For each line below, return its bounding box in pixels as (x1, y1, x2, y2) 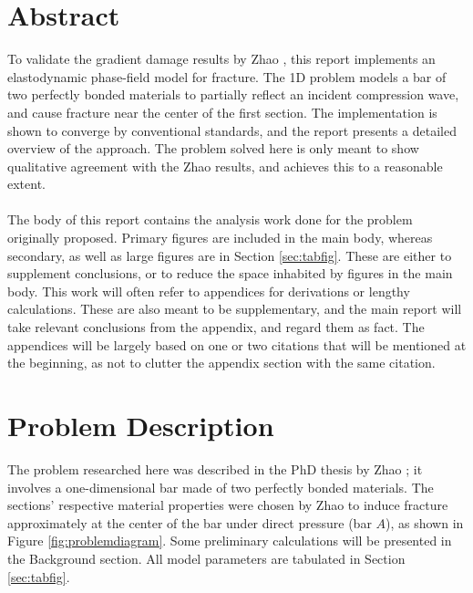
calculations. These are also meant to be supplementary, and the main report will (7, 299, 462, 318)
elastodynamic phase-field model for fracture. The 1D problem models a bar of (7, 67, 447, 86)
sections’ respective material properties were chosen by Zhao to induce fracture (7, 495, 448, 515)
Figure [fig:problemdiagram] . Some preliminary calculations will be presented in (7, 531, 452, 550)
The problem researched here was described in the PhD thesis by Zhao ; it (7, 459, 423, 478)
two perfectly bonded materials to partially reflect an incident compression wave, (7, 85, 459, 104)
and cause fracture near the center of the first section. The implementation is (7, 102, 437, 121)
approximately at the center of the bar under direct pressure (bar (7, 513, 372, 532)
